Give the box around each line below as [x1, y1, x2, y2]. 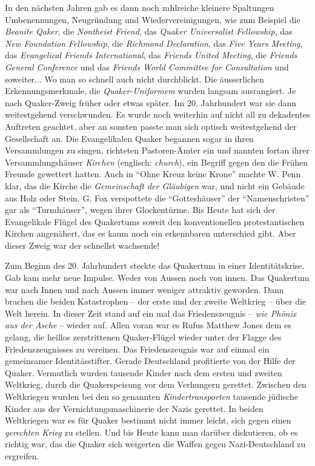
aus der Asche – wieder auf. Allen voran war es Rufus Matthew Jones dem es [5, 319, 291, 331]
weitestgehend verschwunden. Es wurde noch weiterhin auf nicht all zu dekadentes [5, 108, 310, 121]
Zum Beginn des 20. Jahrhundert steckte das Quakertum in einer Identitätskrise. [5, 259, 305, 272]
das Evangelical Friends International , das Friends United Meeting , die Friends [5, 49, 297, 61]
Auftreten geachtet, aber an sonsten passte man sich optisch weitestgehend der [5, 120, 297, 132]
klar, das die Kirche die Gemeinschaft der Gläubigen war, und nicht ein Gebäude [5, 179, 305, 192]
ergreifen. [5, 449, 39, 462]
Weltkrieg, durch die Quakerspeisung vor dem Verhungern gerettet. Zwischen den [5, 378, 307, 391]
